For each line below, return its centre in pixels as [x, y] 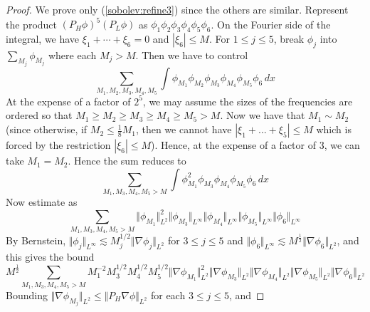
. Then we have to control [192, 54]
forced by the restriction [58, 145]
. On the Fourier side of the [271, 24]
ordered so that [39, 115]
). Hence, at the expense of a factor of [233, 145]
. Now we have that [263, 115]
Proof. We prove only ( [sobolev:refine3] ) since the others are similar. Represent [177, 9]
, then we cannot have [184, 129]
